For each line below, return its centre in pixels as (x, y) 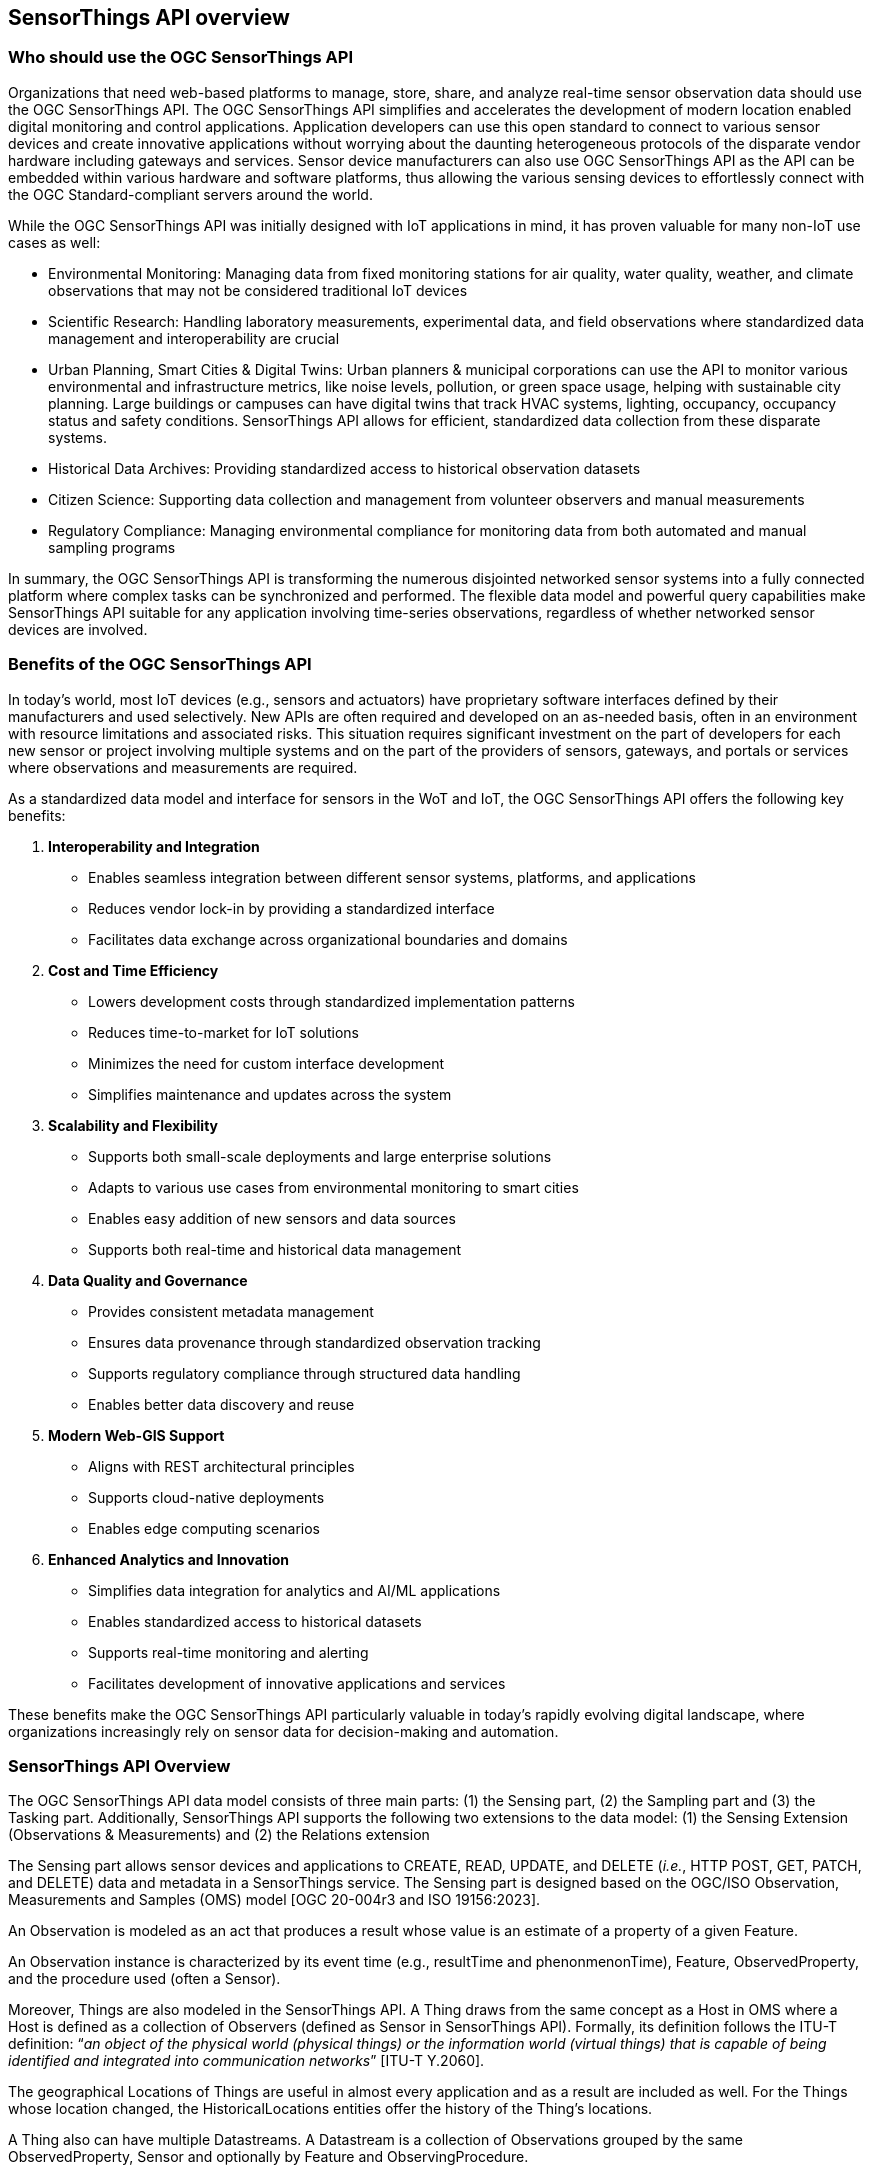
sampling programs (112, 547)
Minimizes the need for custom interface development (266, 1063)
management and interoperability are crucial (194, 338)
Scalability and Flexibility (133, 1125)
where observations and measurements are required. (183, 767)
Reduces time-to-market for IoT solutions (223, 1032)
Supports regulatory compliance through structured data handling (304, 1373)
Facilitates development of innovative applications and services (297, 1683)
